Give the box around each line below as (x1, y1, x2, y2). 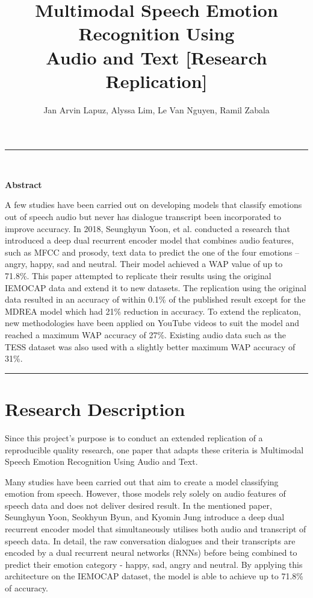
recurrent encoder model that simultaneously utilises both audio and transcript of (5, 523, 306, 535)
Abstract (5, 178, 42, 190)
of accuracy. (5, 582, 48, 594)
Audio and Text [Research (46, 45, 267, 69)
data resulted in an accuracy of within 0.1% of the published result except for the (5, 293, 306, 306)
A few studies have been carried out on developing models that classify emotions (5, 198, 302, 211)
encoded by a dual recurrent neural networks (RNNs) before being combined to (5, 546, 297, 559)
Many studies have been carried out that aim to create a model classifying (5, 475, 279, 488)
